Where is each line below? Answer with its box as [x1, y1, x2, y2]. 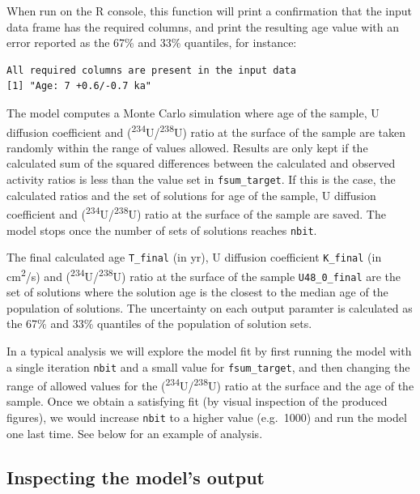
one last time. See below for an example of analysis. [6, 424, 263, 441]
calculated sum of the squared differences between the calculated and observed [6, 155, 396, 172]
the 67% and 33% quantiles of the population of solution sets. [6, 315, 312, 332]
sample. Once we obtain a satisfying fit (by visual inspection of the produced [6, 393, 388, 410]
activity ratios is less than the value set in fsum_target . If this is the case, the [6, 171, 396, 187]
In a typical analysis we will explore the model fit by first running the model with [6, 342, 412, 359]
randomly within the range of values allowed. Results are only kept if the [6, 138, 368, 155]
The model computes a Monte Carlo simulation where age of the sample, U [6, 104, 380, 121]
